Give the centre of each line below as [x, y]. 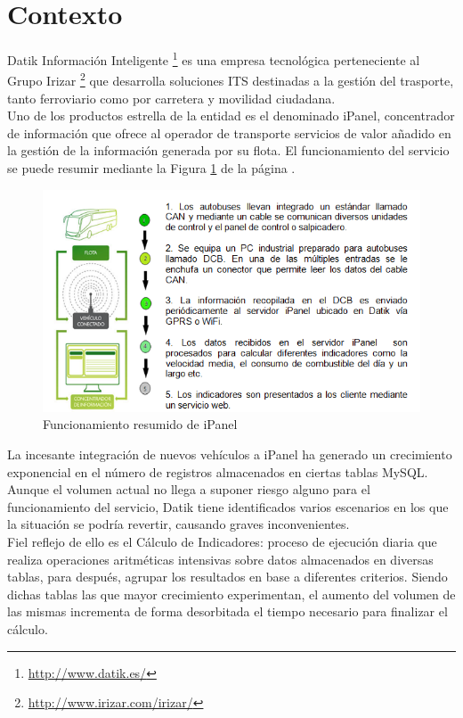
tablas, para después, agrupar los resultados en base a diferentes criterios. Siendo [227, 577]
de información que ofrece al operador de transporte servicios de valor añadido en [229, 132]
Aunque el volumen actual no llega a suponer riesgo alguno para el [189, 489]
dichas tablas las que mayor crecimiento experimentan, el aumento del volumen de [231, 594]
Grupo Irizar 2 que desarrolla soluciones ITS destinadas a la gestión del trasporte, [231, 79]
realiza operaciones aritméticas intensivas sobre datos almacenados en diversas [220, 559]
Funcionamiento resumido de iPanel [140, 424]
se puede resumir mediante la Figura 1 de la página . [151, 168]
